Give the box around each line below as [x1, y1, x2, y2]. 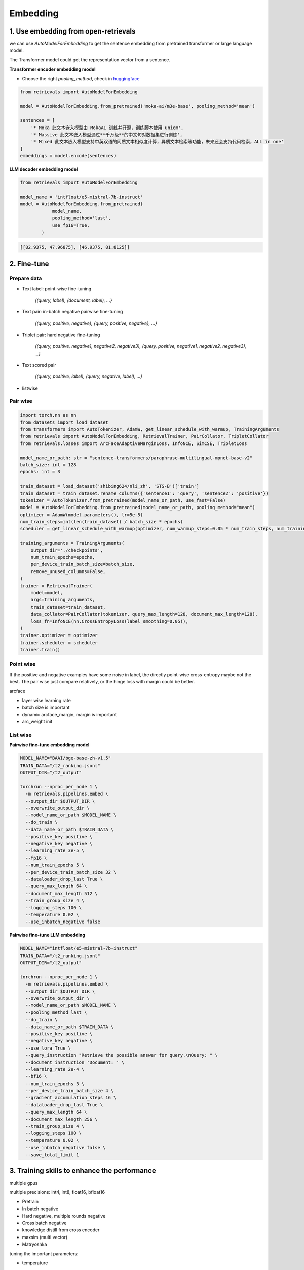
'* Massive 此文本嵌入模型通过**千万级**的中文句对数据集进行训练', [30, 132, 183, 137]
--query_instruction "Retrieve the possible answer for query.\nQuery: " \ [25, 1052, 218, 1058]
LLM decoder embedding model [9, 166, 78, 172]
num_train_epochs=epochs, [30, 554, 95, 560]
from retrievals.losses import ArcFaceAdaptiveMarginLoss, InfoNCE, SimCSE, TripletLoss [20, 440, 248, 447]
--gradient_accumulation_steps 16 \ [25, 1095, 117, 1101]
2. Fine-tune [9, 259, 49, 268]
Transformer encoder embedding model [9, 66, 96, 72]
